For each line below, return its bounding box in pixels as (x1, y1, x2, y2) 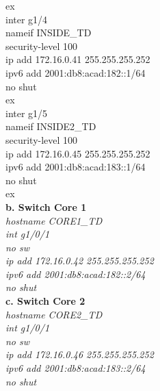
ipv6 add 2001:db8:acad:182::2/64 (5, 266, 146, 281)
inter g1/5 (5, 105, 48, 120)
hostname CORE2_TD (5, 307, 103, 321)
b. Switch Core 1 (5, 199, 87, 214)
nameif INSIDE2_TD (5, 119, 96, 134)
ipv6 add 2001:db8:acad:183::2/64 (5, 361, 146, 375)
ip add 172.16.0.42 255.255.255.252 (5, 253, 154, 268)
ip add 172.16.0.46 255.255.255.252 (5, 347, 154, 362)
